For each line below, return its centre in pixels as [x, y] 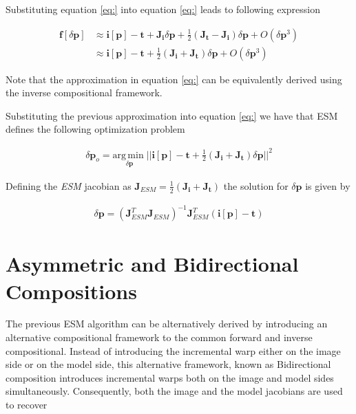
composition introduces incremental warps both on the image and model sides [170, 377]
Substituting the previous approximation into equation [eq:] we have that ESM [172, 115]
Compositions [71, 291]
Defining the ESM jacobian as [69, 185]
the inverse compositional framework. [84, 92]
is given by [328, 185]
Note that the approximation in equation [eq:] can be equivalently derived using [174, 79]
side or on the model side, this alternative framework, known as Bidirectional [168, 364]
